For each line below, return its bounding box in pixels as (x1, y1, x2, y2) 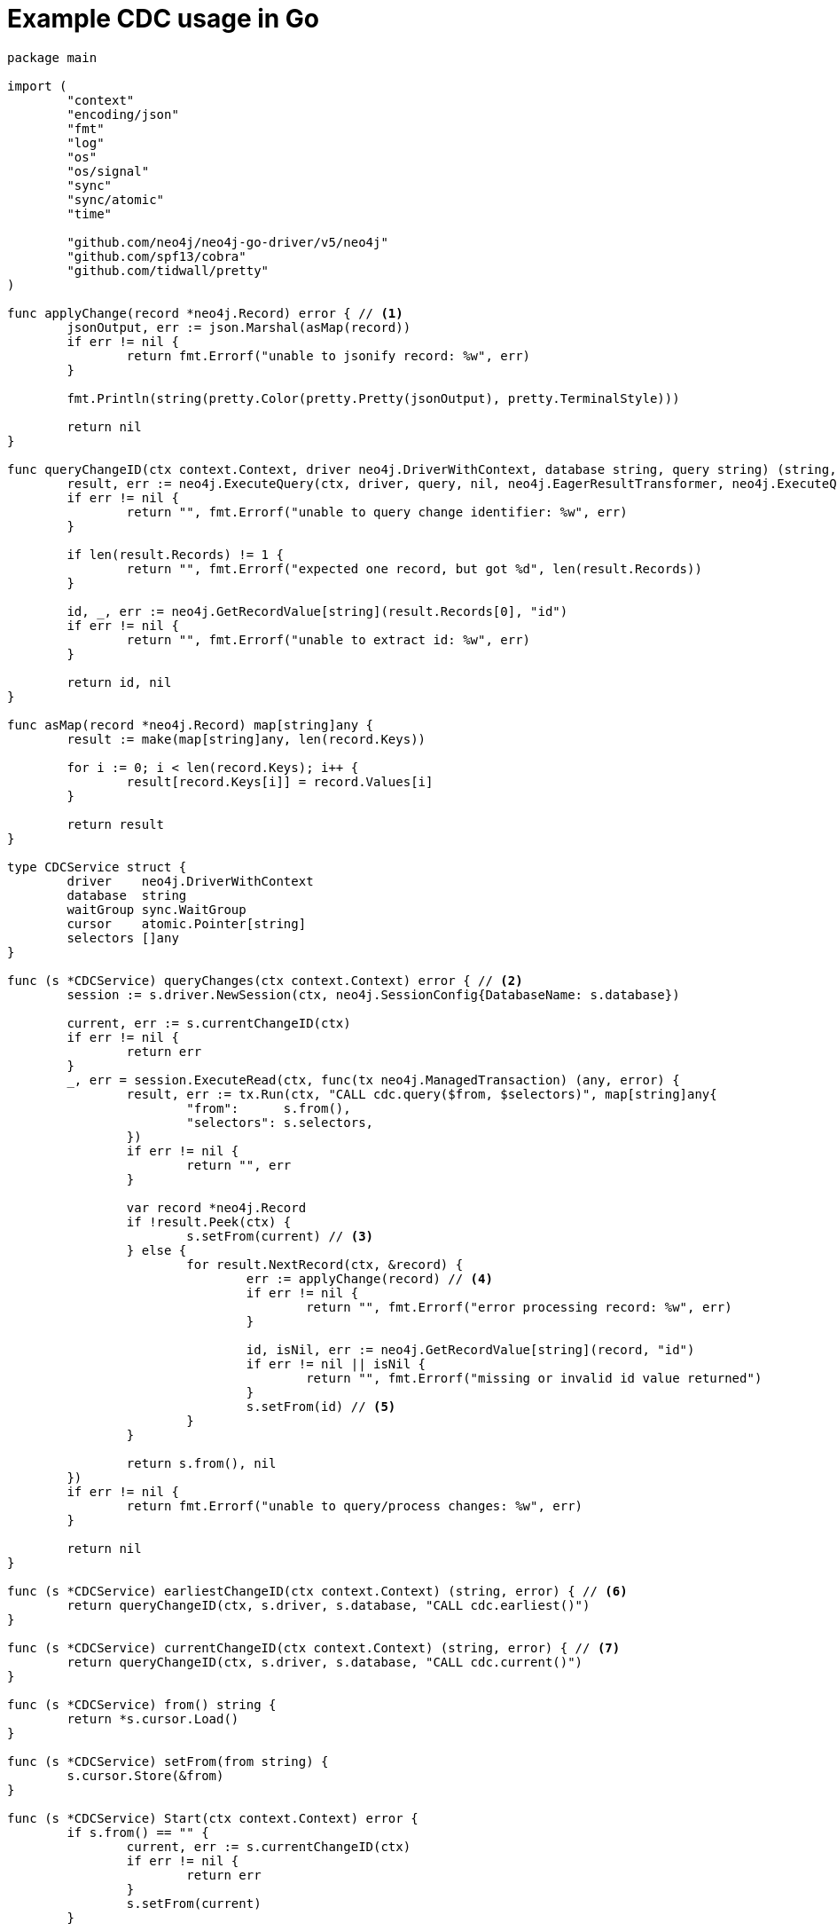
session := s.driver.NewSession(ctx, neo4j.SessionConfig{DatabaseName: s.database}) (66, 987, 680, 1002)
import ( (7, 78, 67, 93)
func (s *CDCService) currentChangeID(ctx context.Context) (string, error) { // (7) (7, 1640, 621, 1655)
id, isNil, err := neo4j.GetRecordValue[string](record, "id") (246, 1342, 695, 1357)
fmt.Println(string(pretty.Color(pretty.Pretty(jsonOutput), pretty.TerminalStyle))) (66, 390, 680, 406)
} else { (126, 1242, 187, 1257)
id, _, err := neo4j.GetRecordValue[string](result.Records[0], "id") (66, 603, 568, 619)
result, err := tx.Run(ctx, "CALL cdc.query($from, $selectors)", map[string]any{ (126, 1086, 717, 1101)
